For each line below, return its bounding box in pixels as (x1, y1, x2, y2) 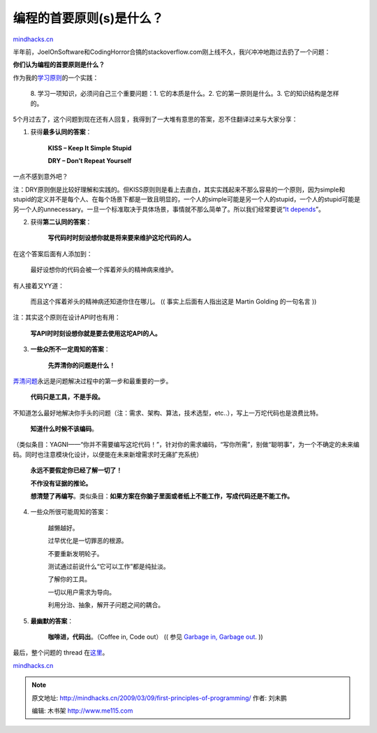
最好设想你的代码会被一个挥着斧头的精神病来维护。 (30, 266, 177, 274)
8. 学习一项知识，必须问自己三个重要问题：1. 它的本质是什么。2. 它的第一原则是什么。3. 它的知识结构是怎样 (30, 90, 339, 98)
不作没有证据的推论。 (30, 479, 92, 488)
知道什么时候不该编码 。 (30, 425, 98, 433)
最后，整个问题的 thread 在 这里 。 (13, 648, 109, 657)
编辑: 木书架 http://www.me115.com (31, 706, 133, 715)
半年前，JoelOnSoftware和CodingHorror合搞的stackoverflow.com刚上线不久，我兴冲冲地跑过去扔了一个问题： (13, 48, 331, 56)
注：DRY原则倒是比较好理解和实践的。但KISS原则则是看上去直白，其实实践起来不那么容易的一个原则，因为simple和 (13, 185, 346, 194)
